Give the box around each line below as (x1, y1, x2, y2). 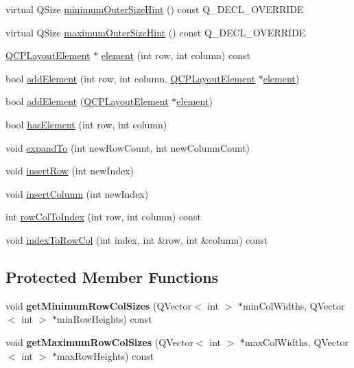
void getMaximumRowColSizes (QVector (5, 334, 193, 349)
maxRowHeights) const (57, 348, 154, 363)
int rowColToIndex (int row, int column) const (5, 209, 201, 224)
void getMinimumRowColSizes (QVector (5, 298, 192, 312)
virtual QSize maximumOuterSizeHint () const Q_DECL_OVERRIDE (5, 25, 306, 39)
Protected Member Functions (5, 266, 219, 287)
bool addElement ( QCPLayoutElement (5, 94, 169, 108)
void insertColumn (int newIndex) (5, 186, 149, 200)
